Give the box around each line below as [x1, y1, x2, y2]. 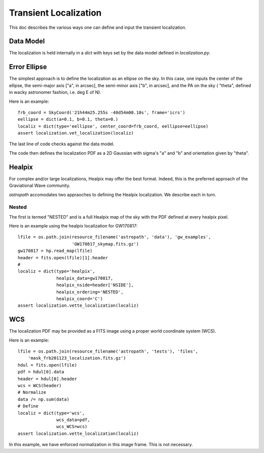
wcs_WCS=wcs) [56, 424, 88, 430]
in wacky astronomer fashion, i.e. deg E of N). [9, 90, 101, 95]
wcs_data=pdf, [56, 417, 90, 423]
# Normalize [18, 389, 46, 395]
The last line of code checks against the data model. [9, 141, 115, 147]
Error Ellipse [9, 63, 47, 71]
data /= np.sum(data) [18, 396, 69, 402]
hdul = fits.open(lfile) [18, 362, 77, 368]
